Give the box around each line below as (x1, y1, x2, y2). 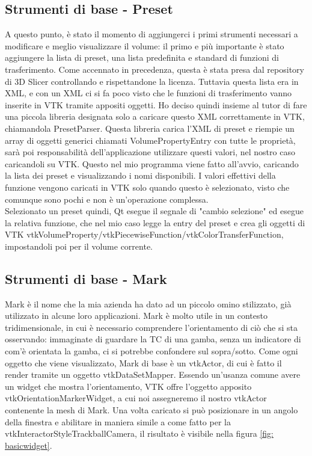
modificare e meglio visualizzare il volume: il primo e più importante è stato (5, 39, 284, 52)
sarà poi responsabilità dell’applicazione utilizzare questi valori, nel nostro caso (5, 146, 295, 158)
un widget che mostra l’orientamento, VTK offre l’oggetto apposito (5, 380, 252, 392)
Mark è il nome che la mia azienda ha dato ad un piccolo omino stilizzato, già (5, 297, 292, 310)
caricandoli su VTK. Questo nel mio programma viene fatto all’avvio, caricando (5, 157, 299, 170)
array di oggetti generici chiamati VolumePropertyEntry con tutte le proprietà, (5, 134, 296, 146)
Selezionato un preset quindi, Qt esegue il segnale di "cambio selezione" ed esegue (5, 205, 304, 217)
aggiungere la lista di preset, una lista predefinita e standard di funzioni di (5, 51, 279, 64)
